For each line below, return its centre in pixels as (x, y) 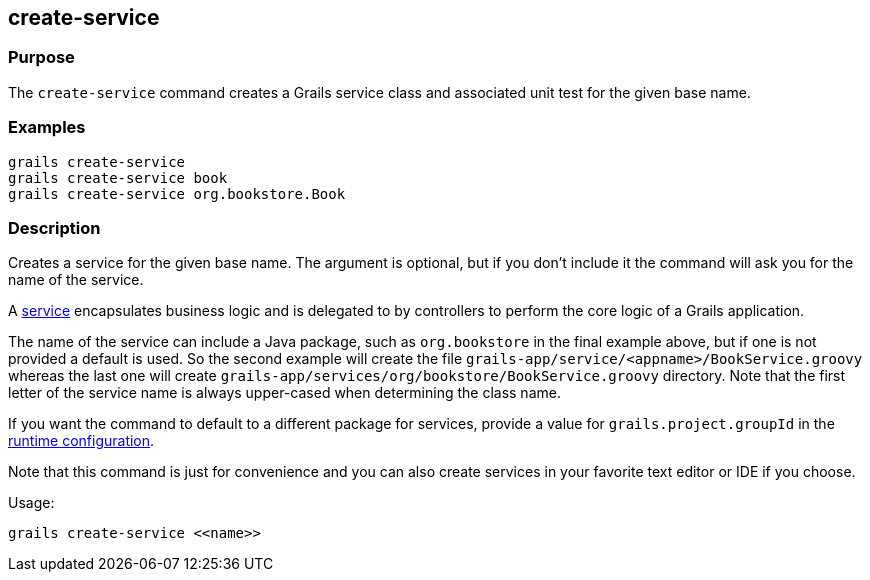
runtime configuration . (81, 441)
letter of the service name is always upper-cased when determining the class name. (284, 393)
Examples (47, 127)
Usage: (31, 503)
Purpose (41, 57)
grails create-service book (118, 177)
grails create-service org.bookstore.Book (177, 193)
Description (54, 227)
